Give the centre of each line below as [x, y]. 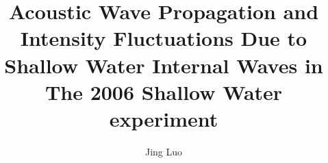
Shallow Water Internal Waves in [164, 65]
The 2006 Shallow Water [164, 91]
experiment [164, 118]
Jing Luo [164, 151]
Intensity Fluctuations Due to [164, 38]
